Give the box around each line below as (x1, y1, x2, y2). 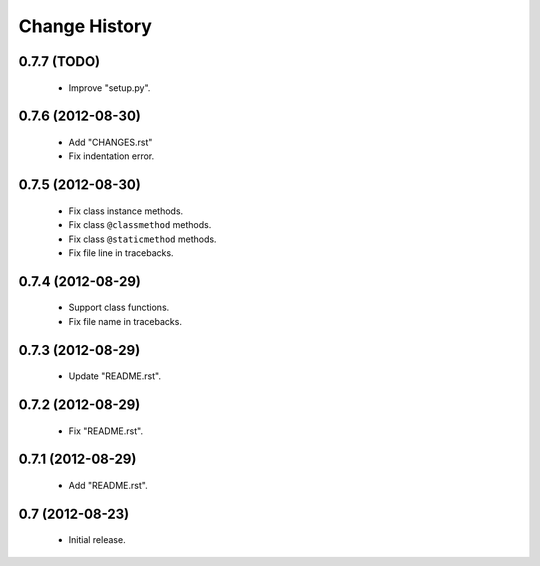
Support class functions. (68, 301, 170, 314)
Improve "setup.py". (68, 81, 151, 94)
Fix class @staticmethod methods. (68, 233, 217, 245)
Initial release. (68, 534, 126, 546)
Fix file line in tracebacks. (68, 246, 174, 259)
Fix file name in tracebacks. (68, 315, 182, 327)
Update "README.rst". (68, 370, 162, 382)
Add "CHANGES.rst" (68, 136, 153, 148)
